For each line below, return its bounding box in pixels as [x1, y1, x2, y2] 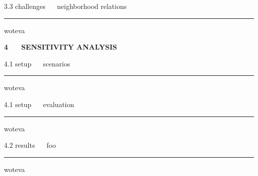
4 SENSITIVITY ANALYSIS [4, 42, 117, 52]
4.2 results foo [4, 140, 56, 150]
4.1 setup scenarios [4, 58, 70, 68]
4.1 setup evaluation [4, 99, 74, 109]
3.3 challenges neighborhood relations [4, 1, 127, 11]
